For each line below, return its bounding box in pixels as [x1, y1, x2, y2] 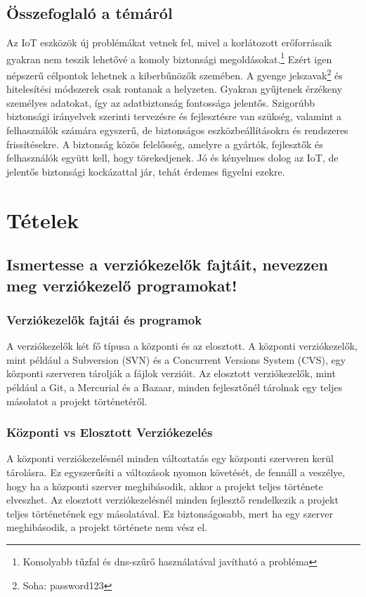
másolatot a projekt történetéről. [6, 393, 148, 408]
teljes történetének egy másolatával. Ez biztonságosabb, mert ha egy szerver [6, 506, 334, 520]
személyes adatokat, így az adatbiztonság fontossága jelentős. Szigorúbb [6, 95, 315, 110]
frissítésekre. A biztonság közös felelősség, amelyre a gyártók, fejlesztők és [6, 136, 323, 151]
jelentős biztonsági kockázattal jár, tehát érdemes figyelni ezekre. [6, 164, 285, 178]
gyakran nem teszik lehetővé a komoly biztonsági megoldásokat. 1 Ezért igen [6, 49, 332, 66]
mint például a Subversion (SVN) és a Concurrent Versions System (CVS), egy [6, 352, 346, 367]
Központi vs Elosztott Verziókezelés [6, 424, 213, 441]
